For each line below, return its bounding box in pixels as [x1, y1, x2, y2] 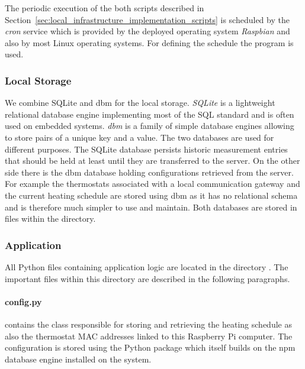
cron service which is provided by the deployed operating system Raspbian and [5, 25, 290, 37]
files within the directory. [5, 212, 96, 225]
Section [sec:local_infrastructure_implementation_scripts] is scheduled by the [5, 13, 290, 25]
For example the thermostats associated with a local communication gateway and [5, 177, 300, 190]
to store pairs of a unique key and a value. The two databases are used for [5, 131, 274, 143]
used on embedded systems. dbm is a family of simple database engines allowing [5, 119, 294, 132]
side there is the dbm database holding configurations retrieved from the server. [5, 166, 294, 178]
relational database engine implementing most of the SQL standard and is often [5, 108, 294, 120]
